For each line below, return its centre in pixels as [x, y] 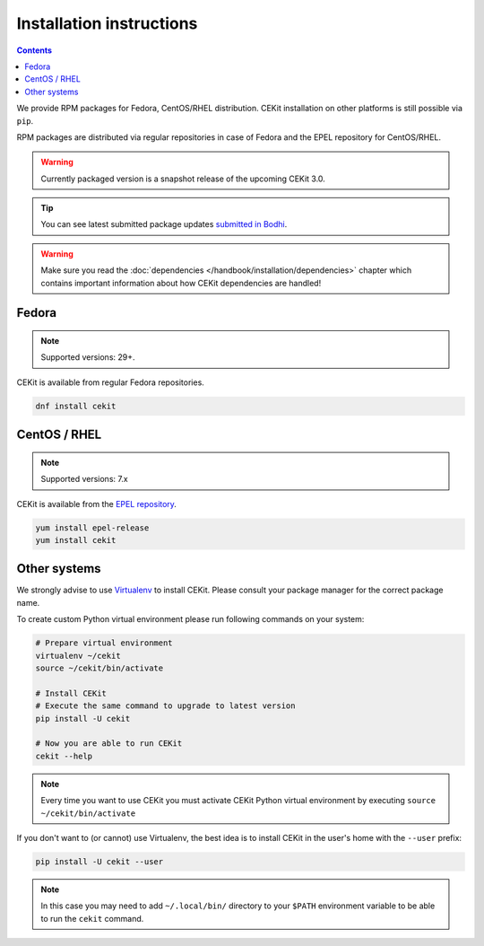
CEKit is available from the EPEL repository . [96, 504]
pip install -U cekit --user [99, 861]
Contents [35, 50]
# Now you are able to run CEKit [109, 744]
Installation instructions [107, 23]
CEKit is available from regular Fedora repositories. [111, 382]
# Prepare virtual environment [104, 643]
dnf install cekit [76, 406]
